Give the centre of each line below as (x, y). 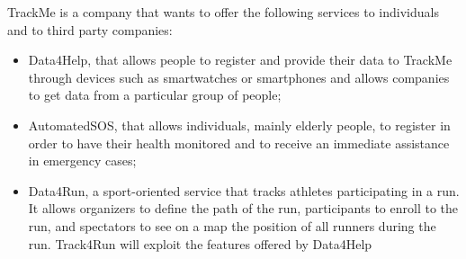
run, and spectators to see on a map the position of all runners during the (232, 225)
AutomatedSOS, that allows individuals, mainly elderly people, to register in (239, 125)
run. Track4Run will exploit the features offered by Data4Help (200, 243)
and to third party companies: (90, 29)
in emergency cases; (82, 161)
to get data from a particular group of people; (155, 95)
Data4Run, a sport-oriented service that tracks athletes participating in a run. (244, 190)
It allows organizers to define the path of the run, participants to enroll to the (243, 208)
